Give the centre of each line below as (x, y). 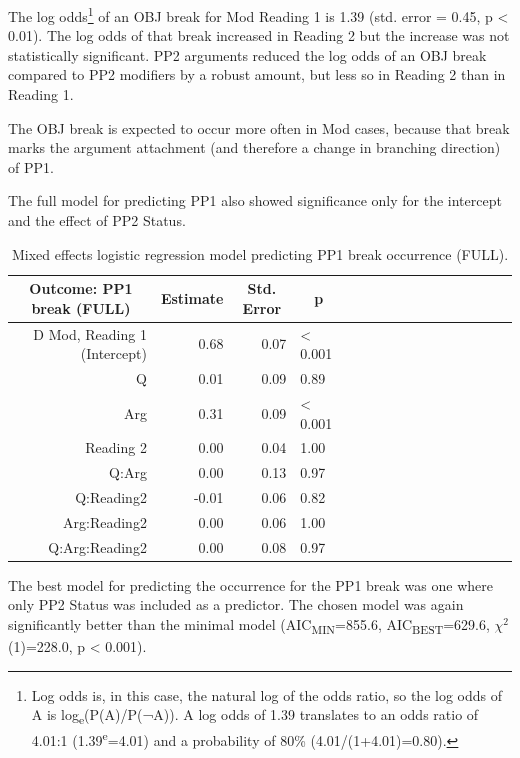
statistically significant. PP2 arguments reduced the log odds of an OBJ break (247, 54)
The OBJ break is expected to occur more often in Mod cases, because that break (259, 127)
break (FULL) (81, 307)
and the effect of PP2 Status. (97, 220)
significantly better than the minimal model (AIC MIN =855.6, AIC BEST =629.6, (249, 625)
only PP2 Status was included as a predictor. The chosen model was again (236, 604)
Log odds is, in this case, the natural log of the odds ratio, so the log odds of (266, 694)
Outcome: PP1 (81, 288)
